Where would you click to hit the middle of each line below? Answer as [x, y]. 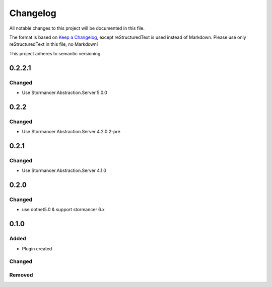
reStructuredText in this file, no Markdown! [54, 44]
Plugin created [37, 248]
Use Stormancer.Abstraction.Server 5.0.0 [65, 92]
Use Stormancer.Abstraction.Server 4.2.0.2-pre [71, 132]
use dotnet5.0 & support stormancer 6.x [63, 210]
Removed [21, 275]
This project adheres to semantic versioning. [55, 53]
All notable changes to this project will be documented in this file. [77, 28]
